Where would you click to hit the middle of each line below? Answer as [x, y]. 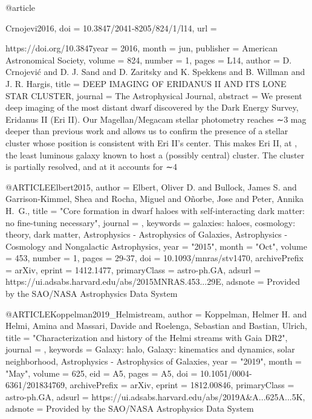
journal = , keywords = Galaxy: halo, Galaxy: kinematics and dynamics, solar [150, 349]
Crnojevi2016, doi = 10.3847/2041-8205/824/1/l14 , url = [111, 28]
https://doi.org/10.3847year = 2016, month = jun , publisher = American [141, 48]
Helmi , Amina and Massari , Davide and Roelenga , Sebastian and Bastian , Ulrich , [156, 326]
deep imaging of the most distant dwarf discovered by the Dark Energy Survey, [152, 107]
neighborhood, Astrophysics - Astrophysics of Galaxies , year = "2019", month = [154, 361]
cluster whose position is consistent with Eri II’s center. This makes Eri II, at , [151, 142]
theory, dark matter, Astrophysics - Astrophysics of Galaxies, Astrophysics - [147, 234]
